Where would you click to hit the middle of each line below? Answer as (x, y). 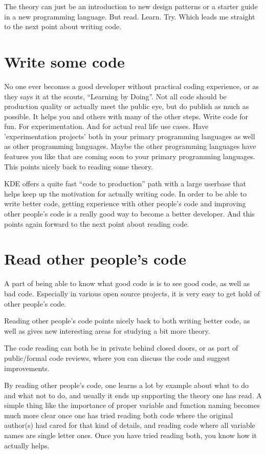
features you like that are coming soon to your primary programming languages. (130, 156)
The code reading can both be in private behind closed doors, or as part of (121, 348)
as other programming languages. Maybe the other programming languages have (130, 146)
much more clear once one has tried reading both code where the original (119, 415)
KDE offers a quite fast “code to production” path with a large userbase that (125, 183)
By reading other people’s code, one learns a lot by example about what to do (127, 385)
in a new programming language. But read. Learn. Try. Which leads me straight (130, 16)
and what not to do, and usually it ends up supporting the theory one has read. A (133, 395)
